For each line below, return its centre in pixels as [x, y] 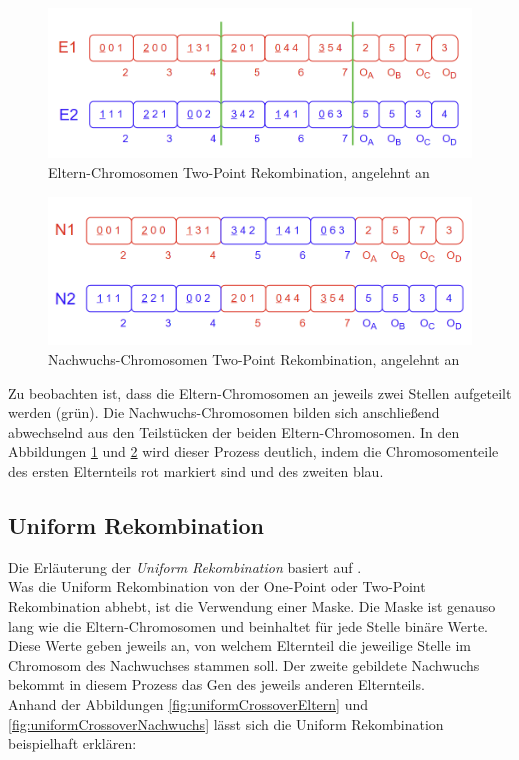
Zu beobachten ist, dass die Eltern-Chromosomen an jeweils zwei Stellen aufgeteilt [260, 392]
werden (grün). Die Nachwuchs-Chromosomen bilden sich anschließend [224, 412]
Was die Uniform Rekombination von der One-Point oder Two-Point [217, 586]
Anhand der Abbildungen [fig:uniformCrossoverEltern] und [188, 703]
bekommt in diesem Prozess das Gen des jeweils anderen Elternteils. [216, 684]
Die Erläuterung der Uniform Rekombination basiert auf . [185, 566]
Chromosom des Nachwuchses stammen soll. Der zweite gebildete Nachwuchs [244, 664]
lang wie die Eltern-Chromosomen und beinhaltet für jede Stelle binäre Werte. [248, 625]
